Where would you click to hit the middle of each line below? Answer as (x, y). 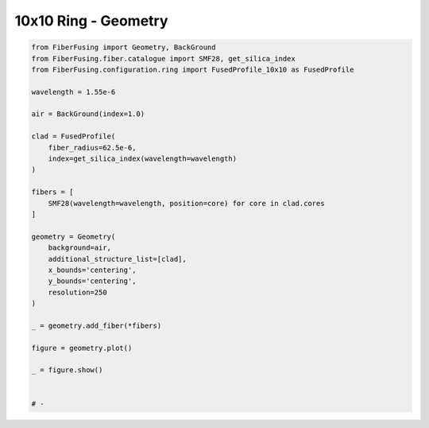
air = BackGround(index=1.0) (88, 114)
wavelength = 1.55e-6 (73, 92)
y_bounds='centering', (92, 281)
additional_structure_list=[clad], (117, 259)
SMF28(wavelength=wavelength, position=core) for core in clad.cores (186, 203)
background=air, (79, 248)
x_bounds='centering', (92, 270)
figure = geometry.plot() (82, 348)
